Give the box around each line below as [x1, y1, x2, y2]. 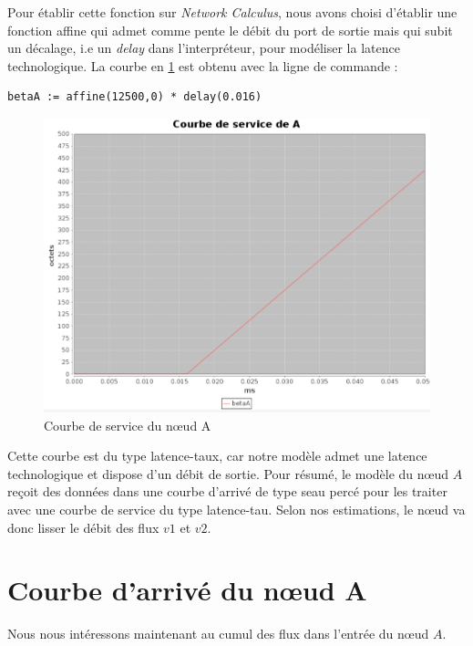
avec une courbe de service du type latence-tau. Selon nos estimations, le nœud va [7, 500, 466, 519]
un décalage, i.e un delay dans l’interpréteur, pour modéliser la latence [7, 38, 400, 57]
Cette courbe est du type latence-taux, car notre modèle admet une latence [7, 446, 427, 465]
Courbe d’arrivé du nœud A [7, 571, 367, 609]
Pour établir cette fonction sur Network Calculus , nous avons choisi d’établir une [7, 3, 458, 21]
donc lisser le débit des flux [7, 517, 159, 537]
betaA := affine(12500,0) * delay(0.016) [7, 90, 262, 104]
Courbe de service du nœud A [44, 415, 211, 434]
